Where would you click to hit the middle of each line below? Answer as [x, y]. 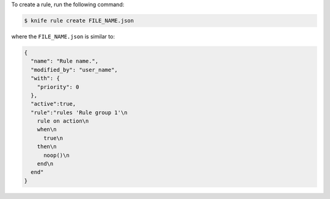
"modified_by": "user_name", [75, 70]
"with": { [46, 78]
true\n [53, 138]
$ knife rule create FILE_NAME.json [79, 20]
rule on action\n [63, 121]
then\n [47, 147]
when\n [47, 129]
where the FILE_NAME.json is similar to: [63, 36]
